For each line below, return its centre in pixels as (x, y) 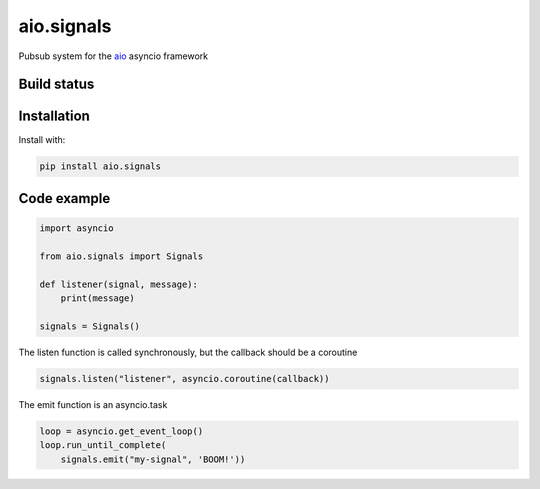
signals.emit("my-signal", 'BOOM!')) (153, 459)
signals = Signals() (89, 326)
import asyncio (76, 228)
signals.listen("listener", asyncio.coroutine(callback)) (184, 378)
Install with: (42, 140)
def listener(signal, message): (119, 284)
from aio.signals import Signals (121, 256)
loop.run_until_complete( (103, 445)
